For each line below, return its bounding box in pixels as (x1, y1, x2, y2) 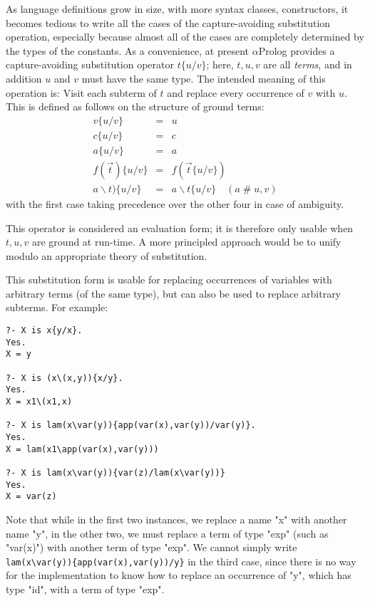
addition (6, 70, 42, 85)
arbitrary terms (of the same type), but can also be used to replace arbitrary (6, 286, 341, 300)
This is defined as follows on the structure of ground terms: (6, 99, 264, 114)
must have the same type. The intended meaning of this (81, 70, 326, 85)
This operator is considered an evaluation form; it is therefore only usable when (6, 220, 354, 235)
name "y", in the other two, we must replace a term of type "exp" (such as (6, 526, 329, 540)
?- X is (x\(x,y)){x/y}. (6, 372, 123, 383)
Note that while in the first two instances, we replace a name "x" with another (6, 511, 347, 526)
